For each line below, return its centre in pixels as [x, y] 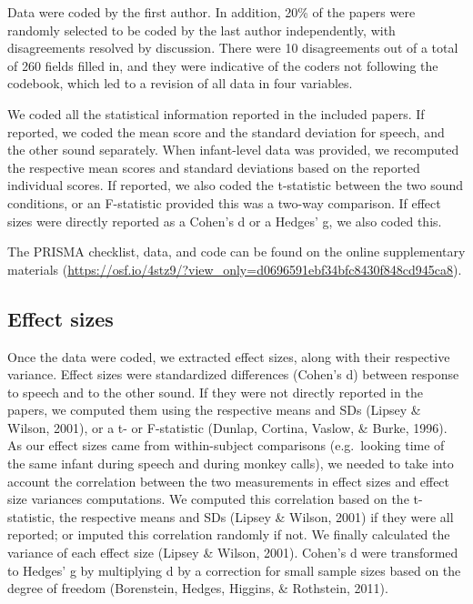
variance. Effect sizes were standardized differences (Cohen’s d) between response [233, 374]
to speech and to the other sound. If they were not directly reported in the [215, 392]
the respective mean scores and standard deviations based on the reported [214, 167]
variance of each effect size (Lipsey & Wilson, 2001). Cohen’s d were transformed [233, 553]
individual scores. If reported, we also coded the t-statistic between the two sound [236, 185]
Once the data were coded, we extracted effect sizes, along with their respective [229, 356]
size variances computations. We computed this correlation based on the [208, 499]
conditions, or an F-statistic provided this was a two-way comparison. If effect [224, 202]
